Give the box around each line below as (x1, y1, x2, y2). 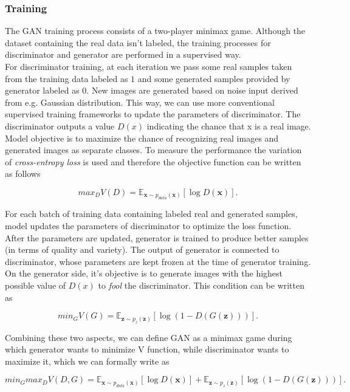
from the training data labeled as (5, 72, 128, 84)
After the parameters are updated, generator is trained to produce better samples (5, 231, 309, 244)
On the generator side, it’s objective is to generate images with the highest (5, 267, 283, 280)
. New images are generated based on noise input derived (86, 84, 298, 97)
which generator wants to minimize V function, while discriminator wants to (5, 343, 289, 356)
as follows (5, 167, 41, 180)
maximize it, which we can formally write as (5, 354, 170, 367)
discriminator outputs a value (5, 119, 115, 132)
